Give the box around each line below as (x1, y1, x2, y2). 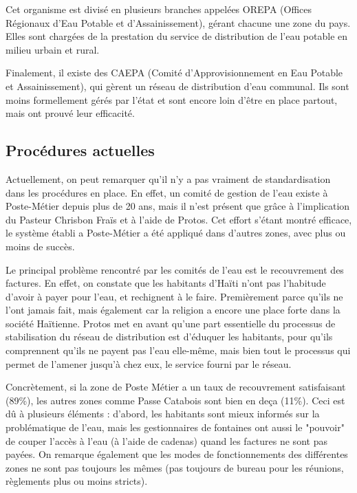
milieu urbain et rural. (6, 42, 100, 56)
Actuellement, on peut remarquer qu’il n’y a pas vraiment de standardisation (6, 171, 331, 186)
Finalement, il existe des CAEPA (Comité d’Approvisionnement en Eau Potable (6, 65, 343, 80)
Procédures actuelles (6, 140, 155, 161)
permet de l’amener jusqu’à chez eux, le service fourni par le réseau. (6, 356, 292, 371)
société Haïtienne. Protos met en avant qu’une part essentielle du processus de (6, 316, 336, 330)
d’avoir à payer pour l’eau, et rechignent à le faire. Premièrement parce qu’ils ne (6, 289, 343, 303)
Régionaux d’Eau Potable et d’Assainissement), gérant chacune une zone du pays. (6, 15, 351, 30)
